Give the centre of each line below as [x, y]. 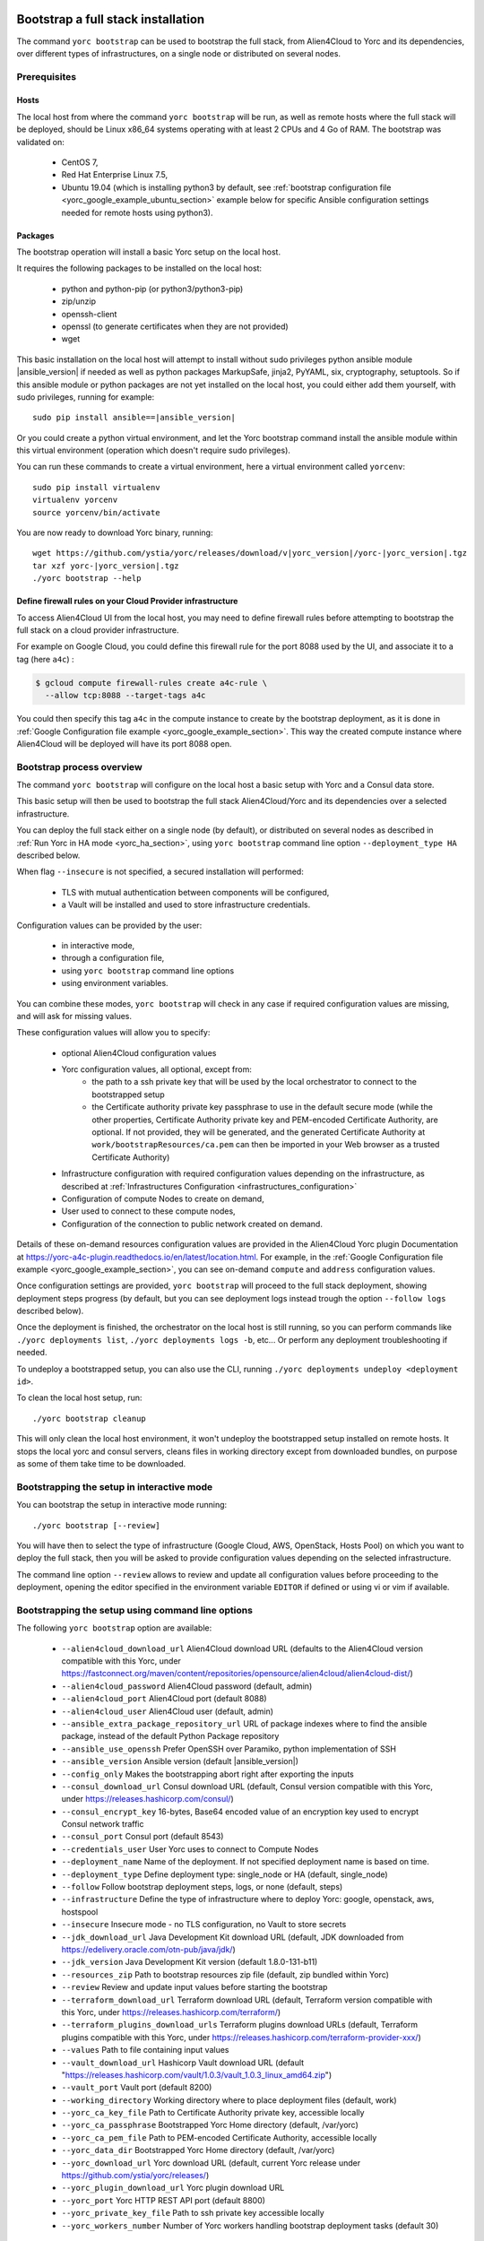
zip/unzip [78, 301]
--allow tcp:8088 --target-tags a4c [125, 696]
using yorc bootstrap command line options [148, 970]
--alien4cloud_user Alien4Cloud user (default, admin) [167, 1711]
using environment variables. [115, 983]
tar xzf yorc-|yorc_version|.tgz [106, 566]
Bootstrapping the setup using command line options [134, 1610]
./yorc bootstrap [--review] [96, 1525]
